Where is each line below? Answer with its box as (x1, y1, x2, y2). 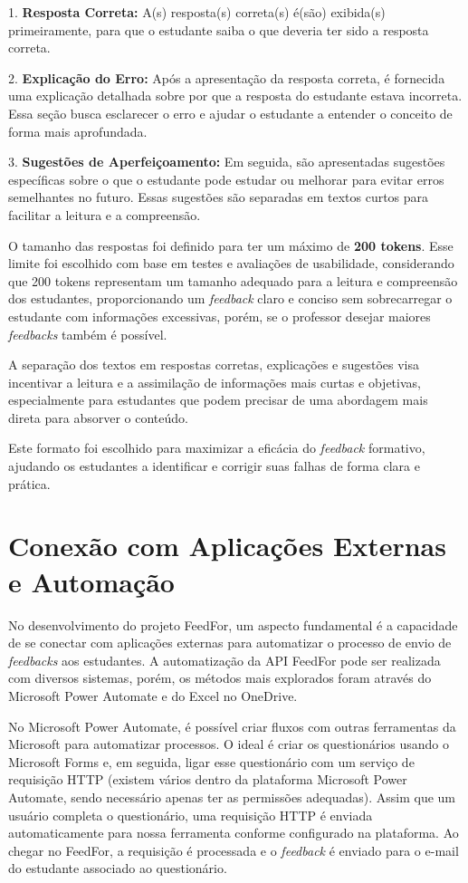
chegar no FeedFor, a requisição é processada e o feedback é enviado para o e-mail (8, 840, 459, 859)
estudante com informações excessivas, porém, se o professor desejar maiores (8, 306, 431, 325)
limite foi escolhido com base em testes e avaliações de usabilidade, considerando (8, 254, 454, 273)
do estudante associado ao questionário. (8, 859, 227, 878)
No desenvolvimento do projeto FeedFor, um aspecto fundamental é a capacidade (8, 615, 458, 634)
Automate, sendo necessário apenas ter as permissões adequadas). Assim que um (8, 787, 456, 806)
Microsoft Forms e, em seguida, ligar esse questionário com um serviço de (8, 752, 415, 771)
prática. (8, 474, 51, 493)
